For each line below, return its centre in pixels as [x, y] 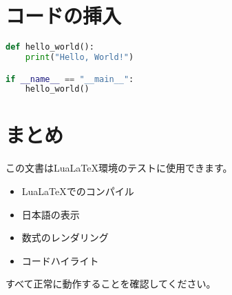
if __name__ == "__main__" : [70, 79]
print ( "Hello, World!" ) [80, 57]
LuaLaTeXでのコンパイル [78, 191]
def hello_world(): [50, 47]
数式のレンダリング [65, 237]
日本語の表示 [51, 214]
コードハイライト [60, 260]
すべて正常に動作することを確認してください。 [111, 284]
